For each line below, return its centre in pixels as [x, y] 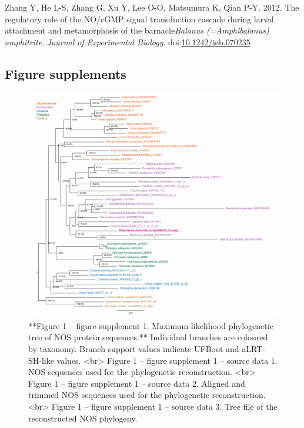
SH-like [41, 360]
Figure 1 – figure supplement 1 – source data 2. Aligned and [137, 383]
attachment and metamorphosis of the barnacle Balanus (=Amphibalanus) [137, 30]
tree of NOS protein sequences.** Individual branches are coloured [148, 337]
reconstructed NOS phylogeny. [83, 418]
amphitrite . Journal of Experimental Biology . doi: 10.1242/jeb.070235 [128, 42]
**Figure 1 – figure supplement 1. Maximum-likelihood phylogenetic [151, 325]
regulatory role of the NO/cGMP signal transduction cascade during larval [139, 19]
